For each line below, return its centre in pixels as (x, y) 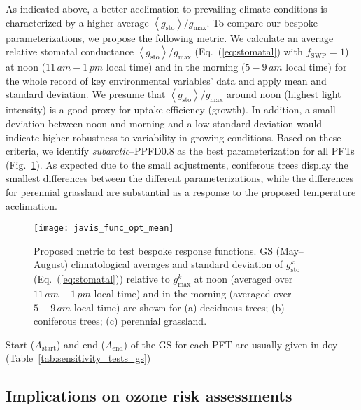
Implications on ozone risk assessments (149, 396)
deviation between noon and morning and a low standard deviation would (164, 123)
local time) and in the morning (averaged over (193, 293)
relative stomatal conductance (70, 51)
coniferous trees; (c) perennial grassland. (120, 321)
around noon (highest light (284, 94)
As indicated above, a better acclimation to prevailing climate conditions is (167, 8)
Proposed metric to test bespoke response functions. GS (153, 250)
